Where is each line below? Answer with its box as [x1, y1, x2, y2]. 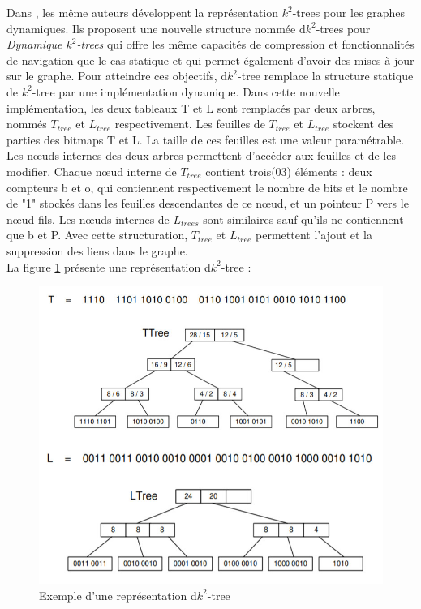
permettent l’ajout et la [256, 226, 372, 243]
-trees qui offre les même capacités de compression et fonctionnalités [76, 36, 415, 53]
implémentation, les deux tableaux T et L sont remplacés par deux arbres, [6, 99, 376, 116]
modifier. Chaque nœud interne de [6, 162, 177, 179]
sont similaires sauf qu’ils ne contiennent [203, 210, 404, 227]
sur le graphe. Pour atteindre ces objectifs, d [6, 67, 228, 84]
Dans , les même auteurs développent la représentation [6, 4, 279, 20]
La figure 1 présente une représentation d [6, 258, 211, 275]
